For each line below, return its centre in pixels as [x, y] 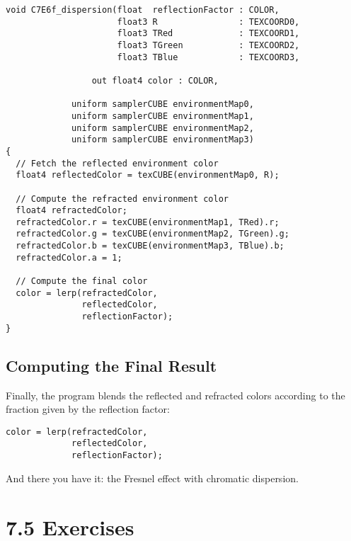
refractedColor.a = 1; [69, 257]
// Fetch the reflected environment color [117, 163]
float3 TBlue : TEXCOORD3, [208, 57]
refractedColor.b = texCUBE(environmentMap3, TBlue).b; [150, 246]
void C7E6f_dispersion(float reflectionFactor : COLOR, [143, 10]
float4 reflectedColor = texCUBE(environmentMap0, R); [148, 175]
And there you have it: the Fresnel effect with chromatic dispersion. [152, 478]
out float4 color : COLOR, [155, 80]
